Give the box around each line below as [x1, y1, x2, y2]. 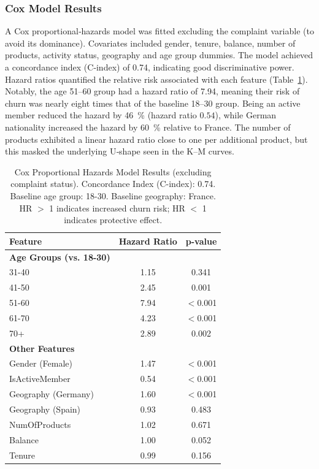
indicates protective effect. [64, 213, 163, 226]
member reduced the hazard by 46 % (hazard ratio [5, 109, 197, 121]
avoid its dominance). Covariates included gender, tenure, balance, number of [5, 36, 296, 49]
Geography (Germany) [9, 387, 94, 400]
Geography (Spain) [9, 403, 81, 415]
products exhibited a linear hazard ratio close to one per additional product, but [5, 132, 308, 145]
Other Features [9, 341, 75, 354]
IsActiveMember [9, 372, 71, 385]
